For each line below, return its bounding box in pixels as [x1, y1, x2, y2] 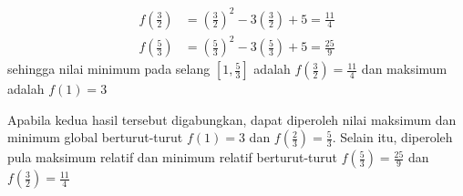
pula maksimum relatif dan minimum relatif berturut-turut [7, 148, 337, 167]
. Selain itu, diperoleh [332, 128, 453, 147]
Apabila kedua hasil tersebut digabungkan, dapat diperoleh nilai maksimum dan [7, 109, 457, 129]
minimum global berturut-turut [7, 128, 183, 147]
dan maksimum [361, 59, 448, 78]
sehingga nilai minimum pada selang [7, 59, 211, 78]
